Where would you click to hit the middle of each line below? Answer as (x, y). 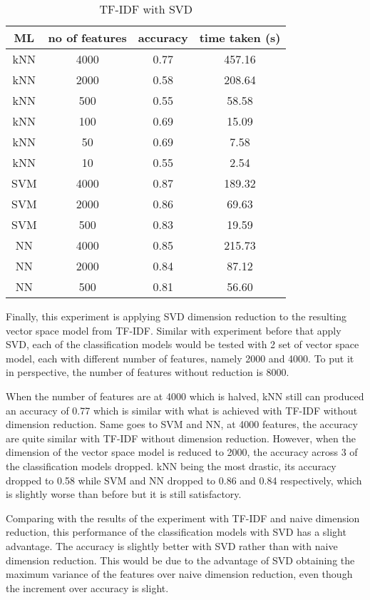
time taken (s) (240, 37)
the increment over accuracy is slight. (87, 588)
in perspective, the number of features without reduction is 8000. (148, 372)
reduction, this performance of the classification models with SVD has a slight (176, 532)
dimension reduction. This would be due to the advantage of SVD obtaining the (180, 560)
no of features (87, 37)
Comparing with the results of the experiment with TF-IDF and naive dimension (183, 518)
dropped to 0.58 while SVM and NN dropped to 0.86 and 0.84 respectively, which (184, 480)
